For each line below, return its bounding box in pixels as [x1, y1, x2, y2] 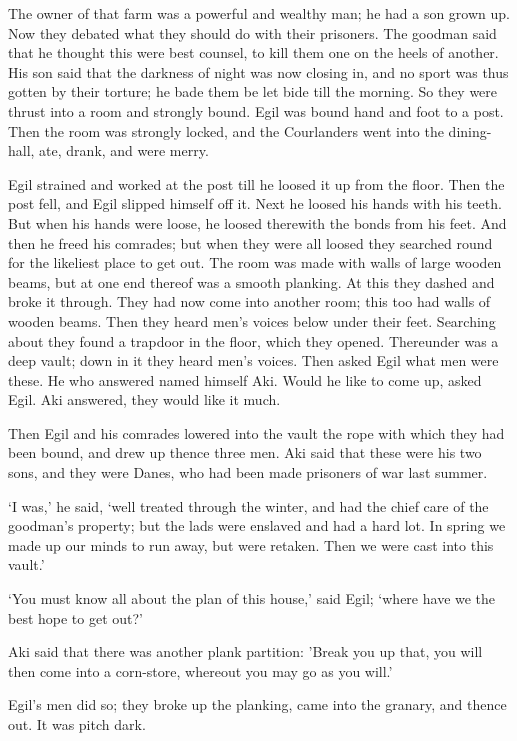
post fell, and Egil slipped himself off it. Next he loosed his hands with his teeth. [8, 193, 502, 214]
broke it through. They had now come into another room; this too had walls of [8, 291, 491, 312]
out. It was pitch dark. [8, 714, 146, 734]
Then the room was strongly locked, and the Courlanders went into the [8, 120, 444, 141]
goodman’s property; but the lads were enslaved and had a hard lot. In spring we [8, 515, 506, 536]
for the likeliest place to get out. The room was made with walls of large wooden [8, 252, 502, 273]
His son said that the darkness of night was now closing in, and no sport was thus [8, 61, 509, 82]
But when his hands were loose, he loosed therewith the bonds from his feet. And [8, 212, 507, 233]
